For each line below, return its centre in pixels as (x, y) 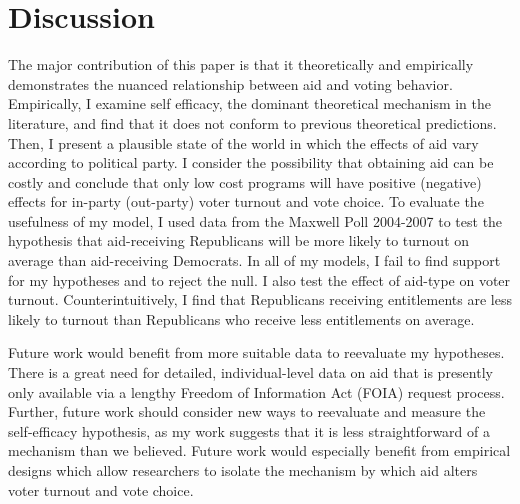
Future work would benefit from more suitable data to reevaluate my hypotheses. (256, 352)
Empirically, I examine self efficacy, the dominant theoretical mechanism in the (250, 103)
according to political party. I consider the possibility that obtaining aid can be (251, 162)
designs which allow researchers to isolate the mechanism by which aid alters (243, 470)
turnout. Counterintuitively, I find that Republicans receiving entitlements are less (260, 299)
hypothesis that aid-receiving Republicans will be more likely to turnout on (239, 240)
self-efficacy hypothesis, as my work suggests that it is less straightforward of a (249, 430)
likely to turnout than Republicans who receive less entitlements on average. (241, 318)
